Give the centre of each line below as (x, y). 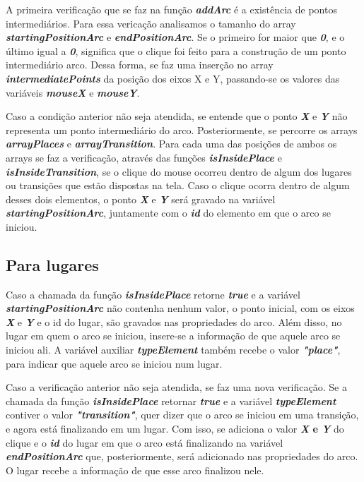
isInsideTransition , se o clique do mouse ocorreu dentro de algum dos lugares (179, 171)
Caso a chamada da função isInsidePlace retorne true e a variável (153, 294)
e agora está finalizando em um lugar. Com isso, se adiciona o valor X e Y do (175, 429)
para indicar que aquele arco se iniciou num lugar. (114, 363)
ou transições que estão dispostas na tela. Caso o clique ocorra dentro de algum (178, 185)
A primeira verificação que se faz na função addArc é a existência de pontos (171, 9)
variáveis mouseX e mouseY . (73, 92)
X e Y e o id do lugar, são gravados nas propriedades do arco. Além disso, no (174, 321)
